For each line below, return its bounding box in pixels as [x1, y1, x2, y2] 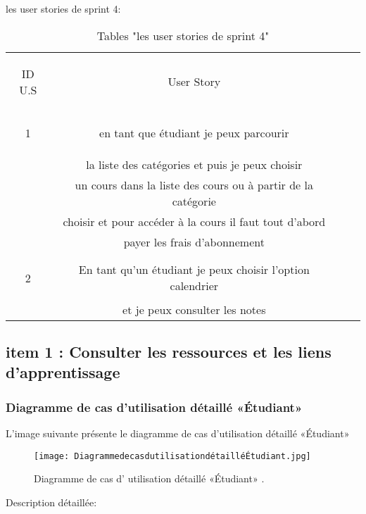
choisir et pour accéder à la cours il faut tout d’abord [63, 213, 326, 230]
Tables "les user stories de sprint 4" [96, 27, 270, 44]
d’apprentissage [6, 361, 120, 383]
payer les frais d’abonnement [123, 233, 265, 250]
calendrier [170, 277, 219, 294]
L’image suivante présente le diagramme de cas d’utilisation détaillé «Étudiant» [6, 425, 350, 440]
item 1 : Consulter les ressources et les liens [6, 340, 332, 362]
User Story [168, 73, 221, 90]
